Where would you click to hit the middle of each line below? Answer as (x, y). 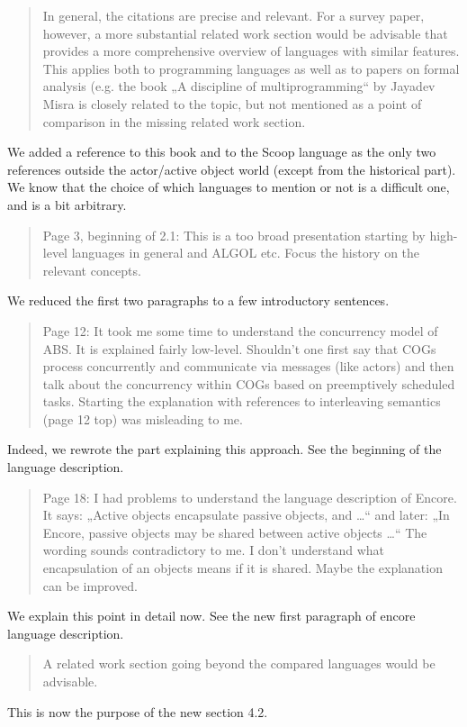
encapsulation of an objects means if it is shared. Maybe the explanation (242, 568)
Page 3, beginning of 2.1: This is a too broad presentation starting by (234, 235)
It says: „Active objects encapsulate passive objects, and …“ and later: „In (246, 515)
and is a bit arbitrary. (67, 204)
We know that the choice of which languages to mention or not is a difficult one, (229, 187)
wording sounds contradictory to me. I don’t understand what (213, 550)
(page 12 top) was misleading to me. (143, 418)
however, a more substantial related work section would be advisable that (245, 33)
